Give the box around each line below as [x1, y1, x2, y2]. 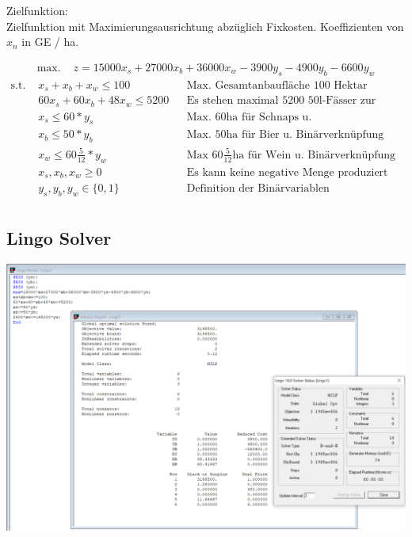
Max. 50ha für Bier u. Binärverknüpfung [186, 129, 384, 141]
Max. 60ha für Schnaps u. [186, 111, 312, 123]
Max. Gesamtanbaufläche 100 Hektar [186, 79, 368, 91]
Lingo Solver [6, 226, 112, 250]
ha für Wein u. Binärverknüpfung [232, 149, 396, 161]
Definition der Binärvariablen [186, 183, 330, 195]
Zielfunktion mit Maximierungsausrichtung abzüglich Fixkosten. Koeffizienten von [6, 17, 404, 34]
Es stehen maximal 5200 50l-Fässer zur [186, 95, 376, 107]
